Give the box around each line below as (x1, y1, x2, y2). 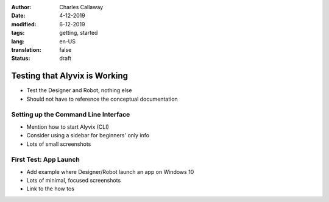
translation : (11, 46, 42, 53)
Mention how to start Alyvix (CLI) (26, 123, 110, 131)
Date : (11, 12, 26, 20)
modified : (11, 20, 37, 27)
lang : (11, 37, 25, 45)
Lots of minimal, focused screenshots (26, 177, 121, 184)
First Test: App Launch (11, 156, 80, 164)
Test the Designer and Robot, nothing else (26, 87, 132, 94)
